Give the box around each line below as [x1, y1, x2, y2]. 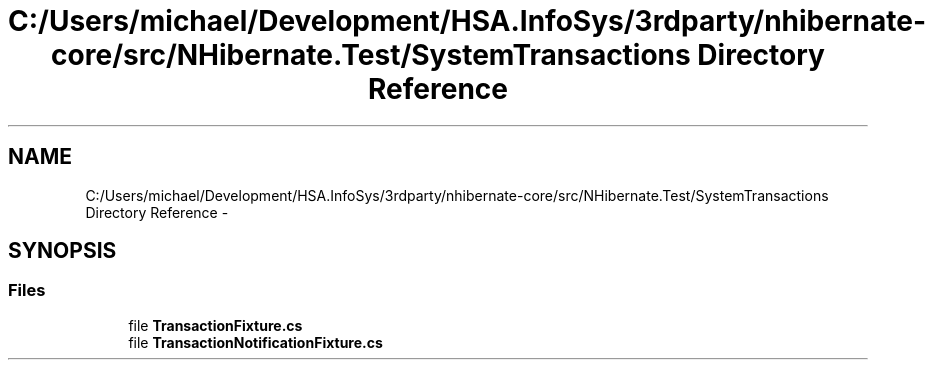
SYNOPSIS [8, 238, 117, 264]
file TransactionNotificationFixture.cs [128, 333, 383, 351]
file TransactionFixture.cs [128, 316, 303, 334]
